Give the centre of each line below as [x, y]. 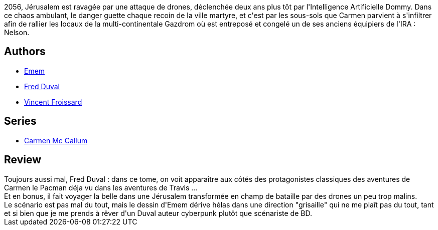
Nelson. [17, 32]
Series [20, 121]
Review [23, 160]
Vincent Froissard [53, 102]
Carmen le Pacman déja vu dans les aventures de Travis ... [101, 187]
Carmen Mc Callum [56, 140]
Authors [25, 52]
